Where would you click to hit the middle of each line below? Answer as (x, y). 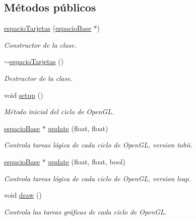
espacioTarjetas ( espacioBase (48, 28)
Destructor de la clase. (38, 78)
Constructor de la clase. (40, 44)
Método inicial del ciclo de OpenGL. (59, 111)
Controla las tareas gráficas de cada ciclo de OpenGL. (85, 211)
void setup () (24, 95)
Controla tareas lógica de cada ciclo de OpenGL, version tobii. (98, 145)
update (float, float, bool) (87, 161)
